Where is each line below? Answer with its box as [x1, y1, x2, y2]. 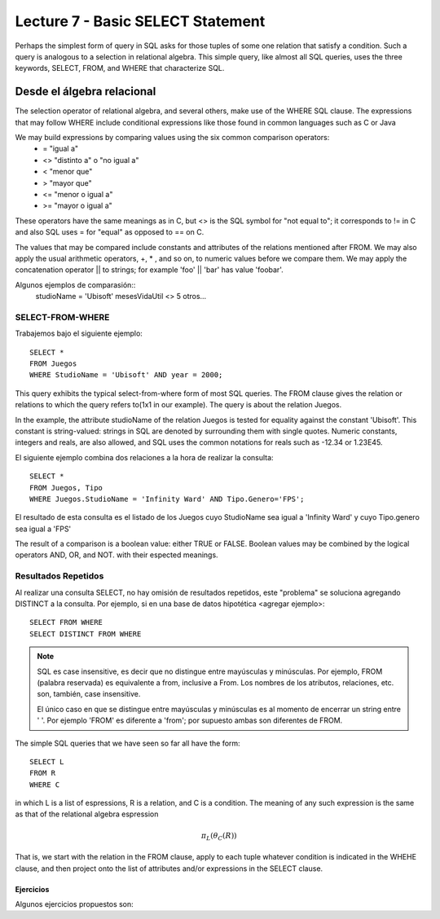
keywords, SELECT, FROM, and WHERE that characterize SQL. [15, 64, 225, 73]
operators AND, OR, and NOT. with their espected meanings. [15, 550, 219, 560]
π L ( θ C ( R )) [200, 831, 237, 842]
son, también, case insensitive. [37, 689, 141, 699]
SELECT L [29, 757, 64, 766]
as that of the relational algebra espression [15, 809, 159, 819]
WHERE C [29, 780, 60, 789]
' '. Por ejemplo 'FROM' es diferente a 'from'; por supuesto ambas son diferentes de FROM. [37, 715, 343, 725]
